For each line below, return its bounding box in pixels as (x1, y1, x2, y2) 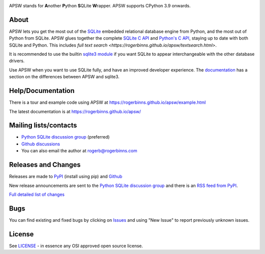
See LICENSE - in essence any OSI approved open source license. (9, 243, 143, 249)
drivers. (9, 58, 25, 64)
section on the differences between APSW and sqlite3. (9, 74, 120, 80)
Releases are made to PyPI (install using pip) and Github (9, 174, 123, 180)
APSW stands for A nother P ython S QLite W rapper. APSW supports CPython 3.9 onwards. (9, 3, 191, 8)
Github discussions (21, 141, 60, 147)
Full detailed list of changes (9, 191, 65, 197)
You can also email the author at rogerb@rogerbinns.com (21, 148, 137, 154)
